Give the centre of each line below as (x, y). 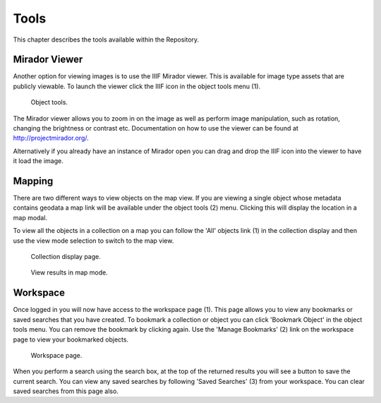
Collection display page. (66, 257)
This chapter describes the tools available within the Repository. (106, 40)
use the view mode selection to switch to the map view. (93, 241)
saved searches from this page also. (66, 391)
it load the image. (38, 161)
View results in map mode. (69, 272)
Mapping (33, 181)
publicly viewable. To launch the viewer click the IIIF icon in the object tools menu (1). (137, 86)
